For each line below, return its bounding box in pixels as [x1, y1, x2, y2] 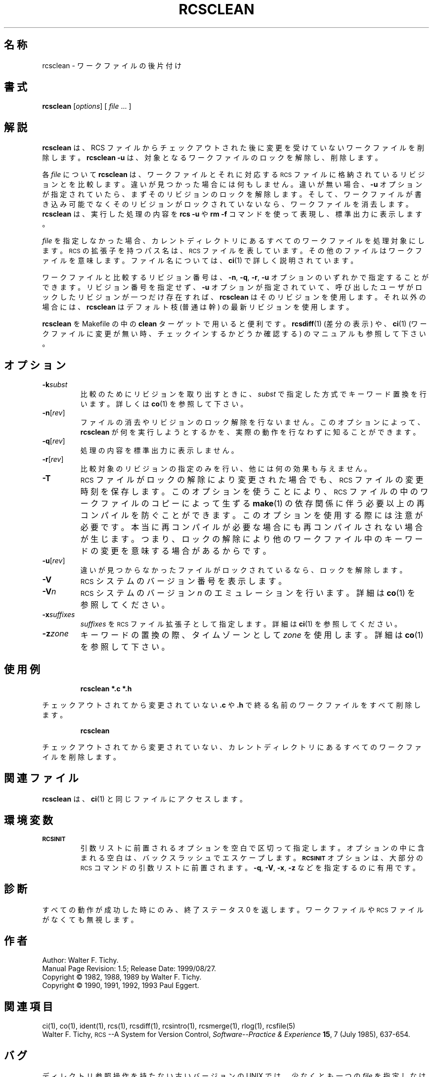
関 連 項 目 [4, 1000, 53, 1013]
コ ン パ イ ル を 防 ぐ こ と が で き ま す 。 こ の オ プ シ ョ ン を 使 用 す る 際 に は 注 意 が [80, 510, 423, 521]
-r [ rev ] [42, 455, 64, 464]
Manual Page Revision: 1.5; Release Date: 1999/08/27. [42, 964, 216, 973]
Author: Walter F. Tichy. [42, 956, 119, 965]
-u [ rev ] [42, 556, 65, 565]
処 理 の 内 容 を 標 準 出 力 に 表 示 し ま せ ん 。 [80, 446, 238, 455]
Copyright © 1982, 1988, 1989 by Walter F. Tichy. [42, 973, 202, 982]
